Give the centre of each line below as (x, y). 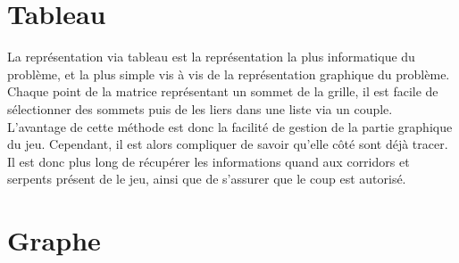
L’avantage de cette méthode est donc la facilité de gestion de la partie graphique (230, 126)
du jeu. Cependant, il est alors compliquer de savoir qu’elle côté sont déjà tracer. (228, 144)
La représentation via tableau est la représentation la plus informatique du (211, 57)
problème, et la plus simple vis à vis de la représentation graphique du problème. (229, 74)
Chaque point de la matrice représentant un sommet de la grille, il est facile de (223, 91)
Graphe (54, 240)
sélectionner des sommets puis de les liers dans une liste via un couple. (200, 108)
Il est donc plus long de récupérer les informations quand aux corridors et (209, 161)
